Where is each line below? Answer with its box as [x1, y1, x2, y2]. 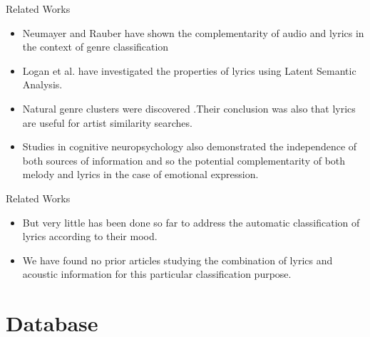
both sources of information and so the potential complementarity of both [22, 152, 346, 167]
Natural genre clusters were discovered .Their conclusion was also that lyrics [22, 100, 356, 115]
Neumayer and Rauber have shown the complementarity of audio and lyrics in [22, 25, 364, 40]
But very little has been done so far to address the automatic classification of [22, 214, 360, 229]
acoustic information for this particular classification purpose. [22, 266, 292, 281]
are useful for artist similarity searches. [22, 115, 192, 130]
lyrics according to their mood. [22, 229, 158, 244]
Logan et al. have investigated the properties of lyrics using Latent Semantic [22, 63, 356, 78]
